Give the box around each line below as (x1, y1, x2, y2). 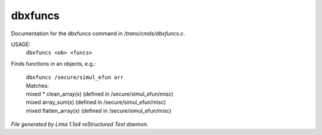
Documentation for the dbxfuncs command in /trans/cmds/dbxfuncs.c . (11, 30, 185, 37)
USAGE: (11, 41, 31, 48)
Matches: (26, 82, 49, 89)
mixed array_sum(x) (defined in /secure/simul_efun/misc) (26, 99, 166, 106)
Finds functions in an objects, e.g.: (11, 60, 96, 67)
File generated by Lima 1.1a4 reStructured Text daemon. (11, 121, 148, 128)
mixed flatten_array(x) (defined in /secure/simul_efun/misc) (26, 107, 172, 114)
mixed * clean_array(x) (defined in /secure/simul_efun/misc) (26, 90, 174, 97)
